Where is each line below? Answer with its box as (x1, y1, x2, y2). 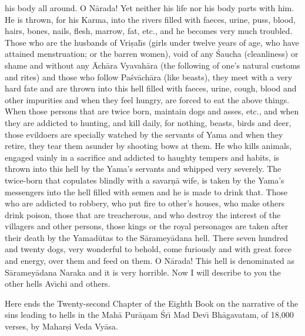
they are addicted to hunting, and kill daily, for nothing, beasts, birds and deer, (5, 116, 291, 128)
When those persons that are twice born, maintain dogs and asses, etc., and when (5, 105, 299, 117)
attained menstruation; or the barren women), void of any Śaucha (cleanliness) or (5, 47, 299, 60)
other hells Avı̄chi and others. (5, 277, 110, 290)
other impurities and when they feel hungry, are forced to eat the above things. (5, 93, 290, 106)
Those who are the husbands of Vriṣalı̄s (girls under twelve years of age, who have (5, 36, 299, 48)
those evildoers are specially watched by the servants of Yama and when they (5, 128, 283, 140)
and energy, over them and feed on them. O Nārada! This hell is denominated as (5, 254, 295, 267)
